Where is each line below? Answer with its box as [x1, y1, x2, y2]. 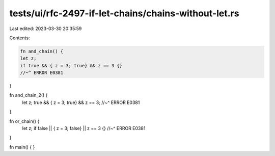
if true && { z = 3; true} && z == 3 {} [20, 63, 122, 68]
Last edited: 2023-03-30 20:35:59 [9, 25, 82, 32]
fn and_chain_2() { [9, 92, 48, 98]
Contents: [9, 35, 30, 41]
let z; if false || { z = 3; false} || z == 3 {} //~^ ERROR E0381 [22, 125, 146, 132]
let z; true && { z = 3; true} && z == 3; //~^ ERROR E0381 [22, 99, 140, 106]
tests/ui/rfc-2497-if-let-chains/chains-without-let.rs [9, 8, 239, 19]
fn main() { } [9, 144, 35, 150]
